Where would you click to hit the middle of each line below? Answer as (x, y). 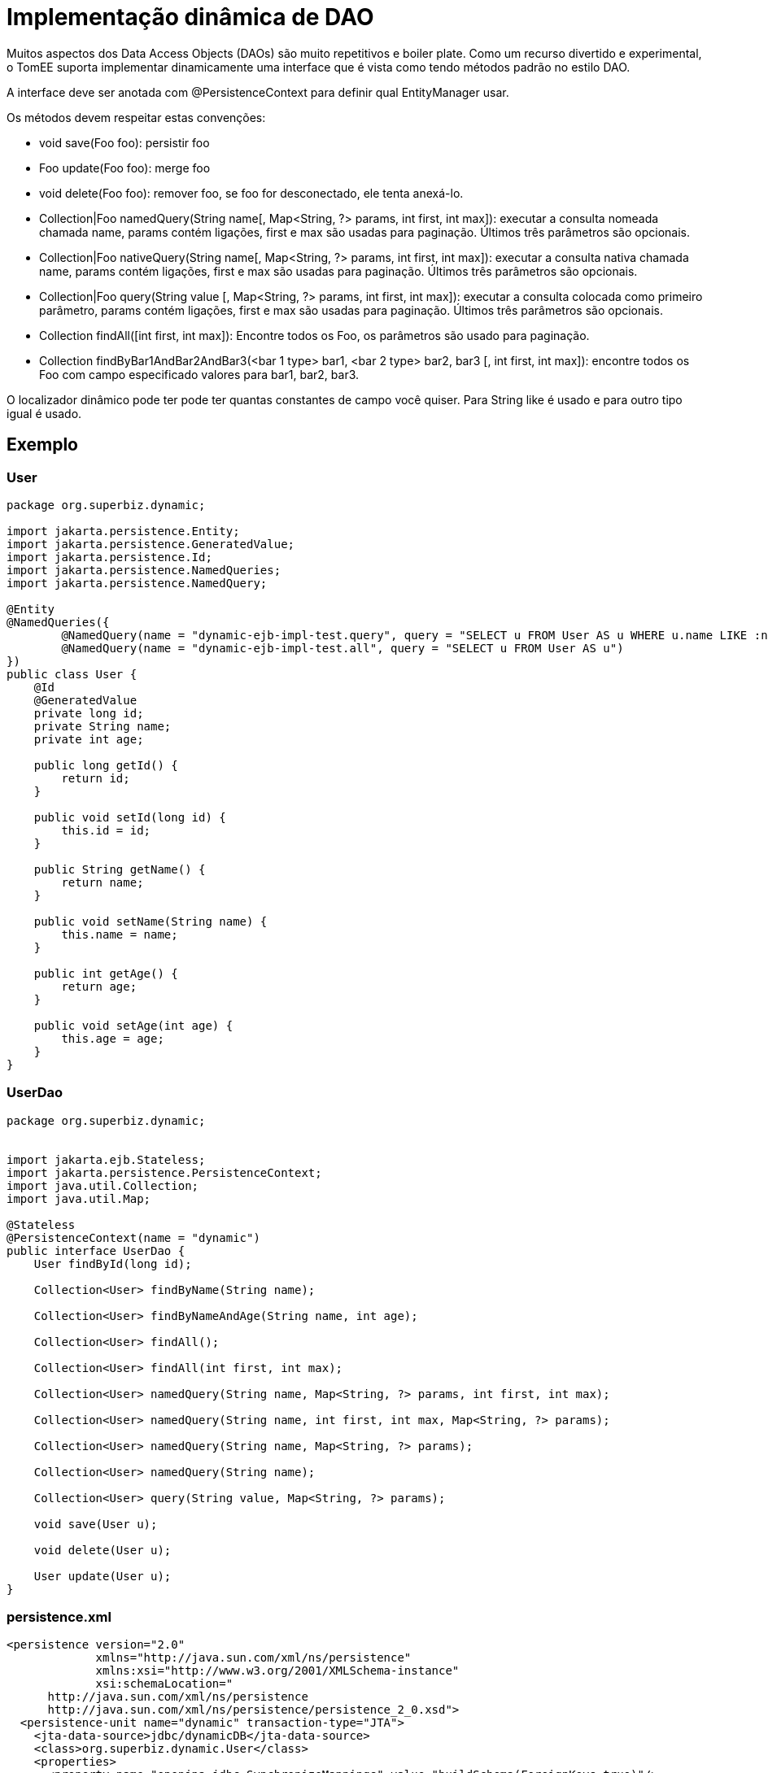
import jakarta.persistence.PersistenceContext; (164, 1172)
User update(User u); (103, 1576)
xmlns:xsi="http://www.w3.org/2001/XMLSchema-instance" (277, 1671)
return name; (103, 882)
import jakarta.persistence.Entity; (123, 531)
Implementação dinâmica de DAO (190, 17)
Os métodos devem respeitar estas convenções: (136, 117)
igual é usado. (44, 413)
